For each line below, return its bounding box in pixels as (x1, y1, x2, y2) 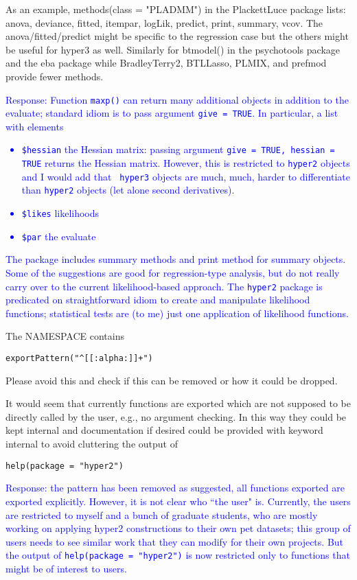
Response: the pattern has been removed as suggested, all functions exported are (5, 480, 345, 495)
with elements (5, 119, 64, 133)
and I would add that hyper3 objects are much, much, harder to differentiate (21, 169, 350, 183)
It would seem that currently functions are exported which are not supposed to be (5, 396, 351, 410)
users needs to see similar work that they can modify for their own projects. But (5, 534, 344, 548)
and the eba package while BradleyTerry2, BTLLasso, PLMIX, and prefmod (5, 56, 327, 70)
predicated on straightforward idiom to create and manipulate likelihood (5, 292, 310, 307)
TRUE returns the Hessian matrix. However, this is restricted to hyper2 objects (21, 156, 350, 170)
